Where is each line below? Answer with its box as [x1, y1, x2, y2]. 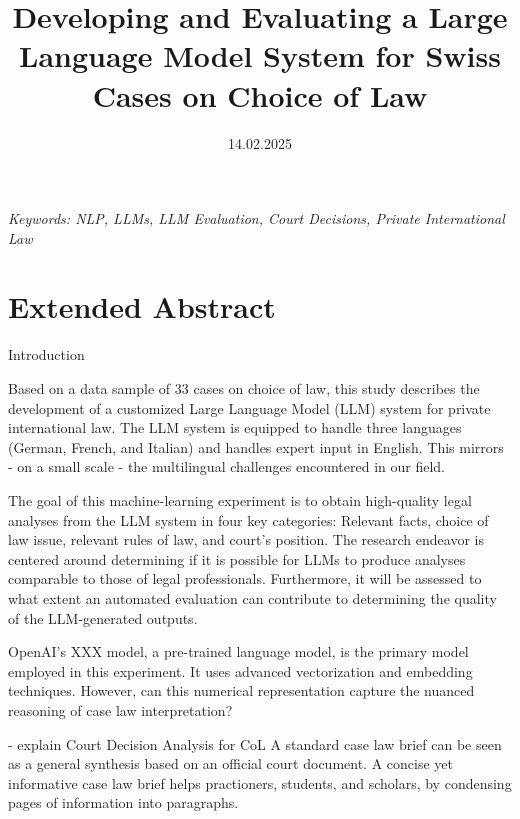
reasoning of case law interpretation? [8, 699, 233, 720]
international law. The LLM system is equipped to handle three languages [8, 417, 462, 438]
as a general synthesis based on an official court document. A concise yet [8, 753, 453, 774]
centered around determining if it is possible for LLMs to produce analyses [8, 548, 466, 569]
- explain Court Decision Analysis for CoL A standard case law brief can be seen [8, 733, 502, 754]
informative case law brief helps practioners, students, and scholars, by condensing [8, 772, 512, 793]
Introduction [8, 344, 85, 365]
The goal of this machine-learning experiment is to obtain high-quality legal [8, 489, 472, 510]
